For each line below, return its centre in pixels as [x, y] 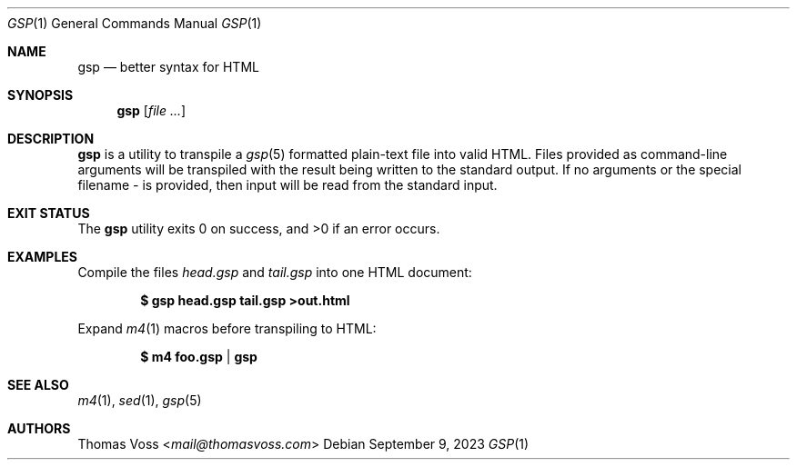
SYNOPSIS [40, 95]
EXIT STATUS [49, 213]
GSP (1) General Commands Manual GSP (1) [135, 23]
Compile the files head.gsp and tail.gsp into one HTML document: [275, 272]
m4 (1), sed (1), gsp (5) [140, 400]
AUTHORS [39, 428]
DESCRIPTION [51, 139]
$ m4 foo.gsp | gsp [199, 357]
